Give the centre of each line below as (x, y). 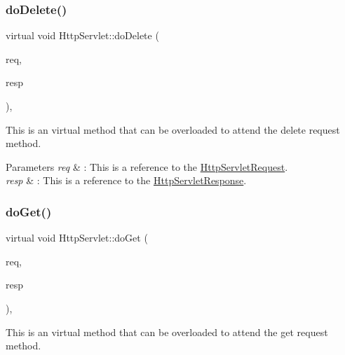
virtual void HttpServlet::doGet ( (77, 238)
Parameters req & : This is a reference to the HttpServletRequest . (147, 166)
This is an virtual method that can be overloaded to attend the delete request (173, 129)
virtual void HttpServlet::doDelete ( (82, 35)
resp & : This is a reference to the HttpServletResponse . (126, 180)
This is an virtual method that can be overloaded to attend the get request (167, 332)
